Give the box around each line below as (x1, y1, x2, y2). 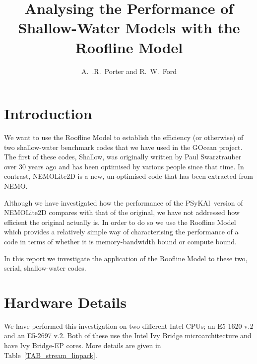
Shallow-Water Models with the (18, 17, 240, 38)
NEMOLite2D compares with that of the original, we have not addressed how (4, 207, 240, 218)
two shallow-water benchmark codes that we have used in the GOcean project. (4, 142, 243, 152)
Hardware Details (4, 291, 127, 312)
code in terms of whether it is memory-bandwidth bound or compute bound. (4, 236, 237, 246)
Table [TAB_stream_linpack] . (4, 350, 97, 360)
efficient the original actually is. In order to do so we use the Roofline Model (4, 217, 236, 227)
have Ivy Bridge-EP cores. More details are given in (4, 340, 161, 351)
